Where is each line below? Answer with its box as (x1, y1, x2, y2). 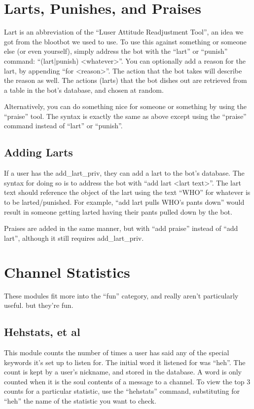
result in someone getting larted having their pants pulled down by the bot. (4, 206, 232, 217)
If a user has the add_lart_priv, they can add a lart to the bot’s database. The (4, 168, 245, 178)
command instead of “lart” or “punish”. (4, 120, 123, 131)
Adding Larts (4, 145, 73, 160)
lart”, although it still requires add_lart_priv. (4, 232, 144, 243)
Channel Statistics (4, 261, 130, 282)
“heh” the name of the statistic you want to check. (4, 395, 156, 406)
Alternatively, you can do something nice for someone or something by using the (4, 101, 247, 112)
